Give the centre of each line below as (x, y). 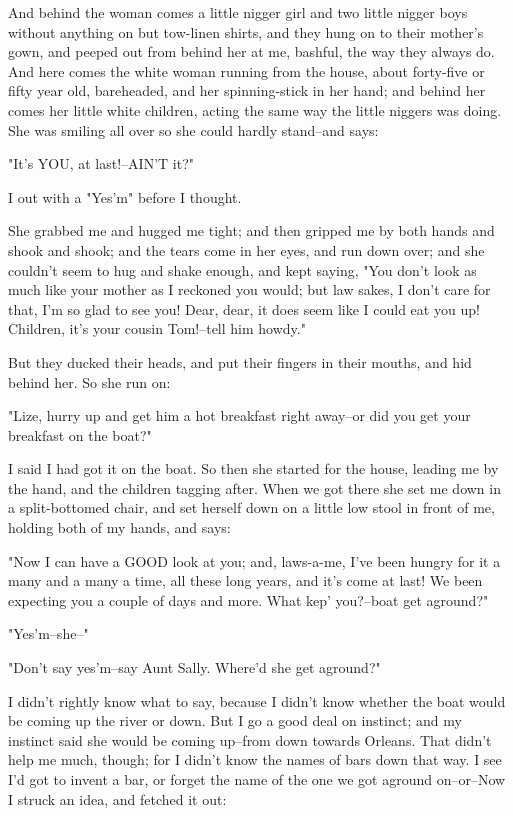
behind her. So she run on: (89, 381)
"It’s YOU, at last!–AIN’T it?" (101, 163)
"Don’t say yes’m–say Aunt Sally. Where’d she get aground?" (194, 667)
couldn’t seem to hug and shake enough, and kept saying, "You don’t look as (242, 269)
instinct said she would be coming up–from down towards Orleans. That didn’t (250, 739)
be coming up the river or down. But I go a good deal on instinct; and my (235, 720)
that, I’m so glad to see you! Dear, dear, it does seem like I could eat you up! (244, 308)
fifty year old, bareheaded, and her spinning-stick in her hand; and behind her (247, 90)
